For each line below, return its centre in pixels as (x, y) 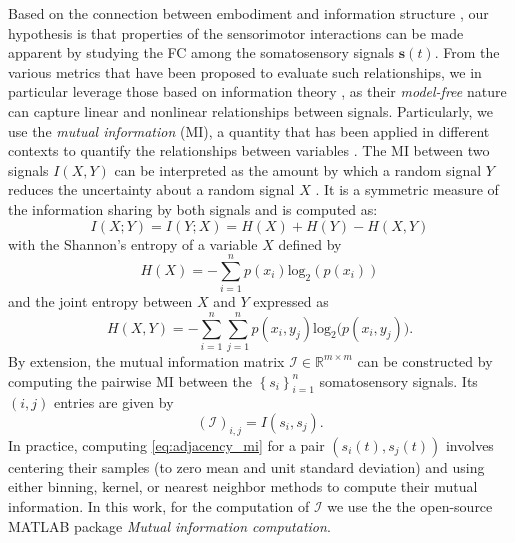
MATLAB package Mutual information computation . (169, 525)
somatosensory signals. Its (398, 380)
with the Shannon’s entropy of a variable (133, 243)
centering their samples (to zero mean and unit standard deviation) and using (246, 466)
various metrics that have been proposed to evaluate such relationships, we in (245, 71)
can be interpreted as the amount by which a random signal (298, 169)
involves (469, 444)
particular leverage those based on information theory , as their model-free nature (257, 91)
